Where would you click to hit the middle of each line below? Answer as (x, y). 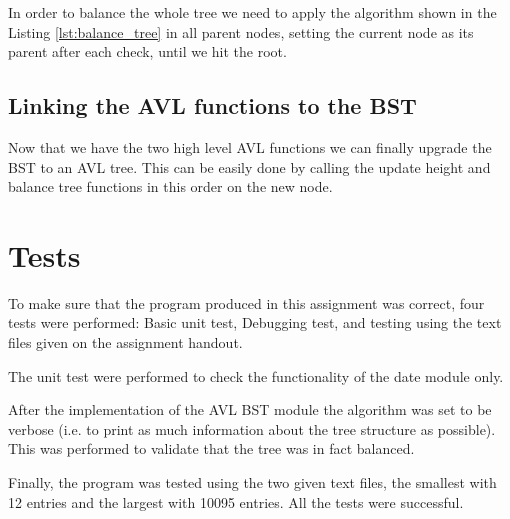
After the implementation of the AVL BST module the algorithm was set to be (250, 409)
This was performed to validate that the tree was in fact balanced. (211, 448)
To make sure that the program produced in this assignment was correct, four (246, 302)
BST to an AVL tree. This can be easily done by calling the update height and (249, 166)
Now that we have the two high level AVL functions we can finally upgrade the (250, 146)
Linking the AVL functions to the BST (212, 105)
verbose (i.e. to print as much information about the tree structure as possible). (252, 428)
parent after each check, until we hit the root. (147, 51)
